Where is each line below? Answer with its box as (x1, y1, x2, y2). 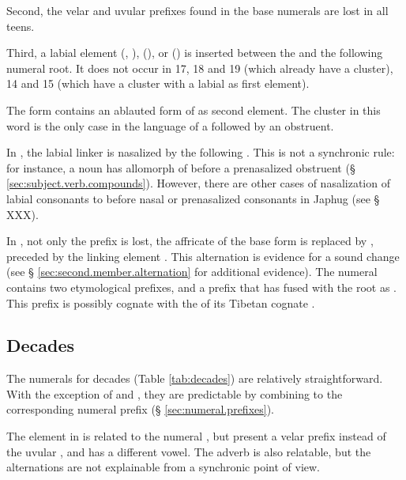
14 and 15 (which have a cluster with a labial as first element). (6, 75, 310, 92)
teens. (6, 17, 35, 34)
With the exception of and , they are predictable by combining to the (6, 385, 343, 402)
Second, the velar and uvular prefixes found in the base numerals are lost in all (6, 2, 389, 18)
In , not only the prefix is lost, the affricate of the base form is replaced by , (6, 232, 374, 249)
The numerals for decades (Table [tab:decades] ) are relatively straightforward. (6, 370, 383, 387)
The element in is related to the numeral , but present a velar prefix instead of (6, 428, 386, 444)
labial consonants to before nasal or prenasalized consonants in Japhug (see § (6, 190, 380, 206)
